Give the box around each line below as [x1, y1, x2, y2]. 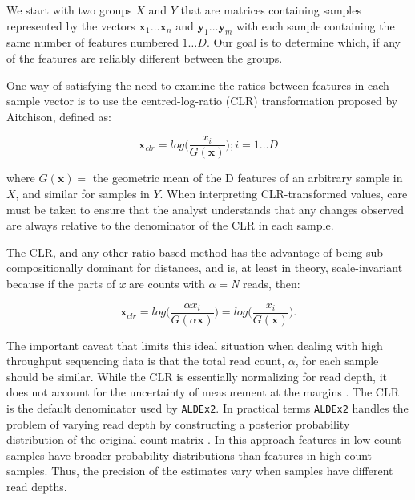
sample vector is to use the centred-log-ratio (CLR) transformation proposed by [6, 92, 398, 109]
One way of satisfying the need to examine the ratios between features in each [6, 76, 389, 93]
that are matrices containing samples [180, 2, 361, 18]
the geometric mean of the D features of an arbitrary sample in [92, 169, 403, 186]
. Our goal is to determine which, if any [206, 34, 401, 51]
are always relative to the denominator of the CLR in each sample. [6, 217, 334, 234]
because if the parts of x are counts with [6, 274, 205, 291]
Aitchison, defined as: [6, 108, 111, 124]
